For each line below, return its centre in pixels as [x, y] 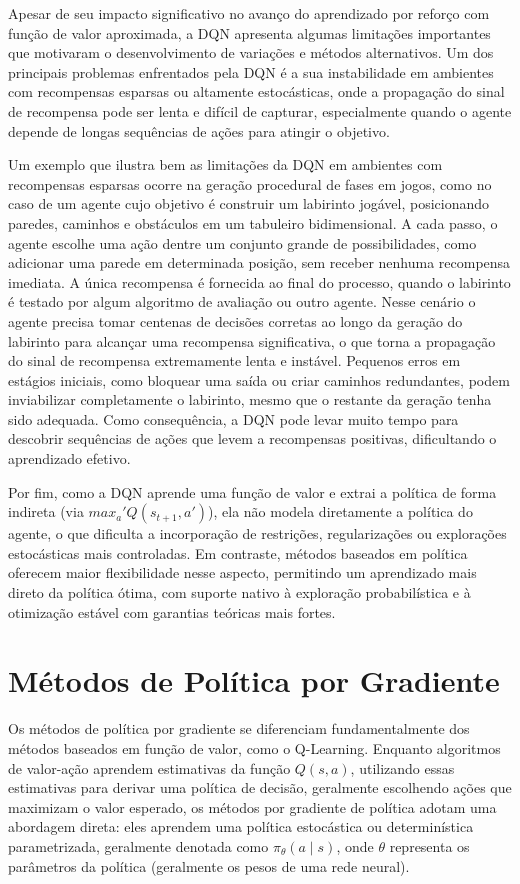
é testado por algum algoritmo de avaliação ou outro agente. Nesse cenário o [242, 301]
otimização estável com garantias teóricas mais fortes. [172, 611]
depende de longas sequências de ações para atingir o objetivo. [199, 130]
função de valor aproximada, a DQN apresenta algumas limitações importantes [249, 32]
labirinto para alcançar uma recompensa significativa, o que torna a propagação [252, 340]
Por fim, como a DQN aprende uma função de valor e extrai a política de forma [252, 491]
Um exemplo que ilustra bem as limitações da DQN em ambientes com [225, 164]
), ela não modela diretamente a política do [340, 511]
